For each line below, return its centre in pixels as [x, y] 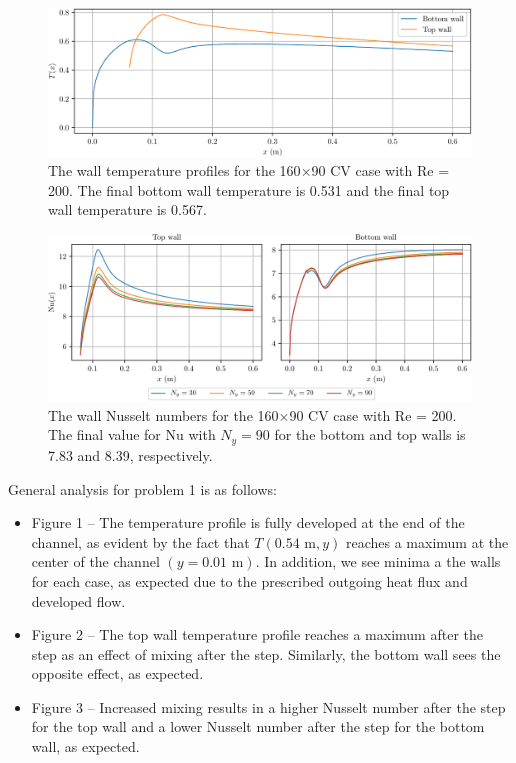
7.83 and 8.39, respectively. [130, 454]
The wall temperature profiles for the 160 [174, 170]
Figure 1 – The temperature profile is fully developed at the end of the [248, 522]
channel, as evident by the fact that [140, 541]
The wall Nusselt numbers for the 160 [163, 414]
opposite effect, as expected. [117, 673]
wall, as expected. [85, 746]
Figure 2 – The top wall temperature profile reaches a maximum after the [257, 634]
